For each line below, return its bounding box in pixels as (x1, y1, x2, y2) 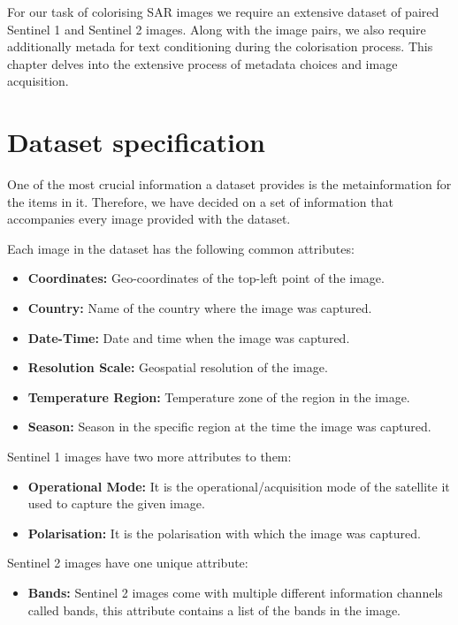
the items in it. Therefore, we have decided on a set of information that (7, 192, 393, 210)
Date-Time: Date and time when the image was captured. (27, 328, 350, 347)
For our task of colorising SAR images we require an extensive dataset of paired (7, 3, 439, 20)
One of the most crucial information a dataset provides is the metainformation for (7, 175, 452, 194)
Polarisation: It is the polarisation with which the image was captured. (27, 523, 421, 542)
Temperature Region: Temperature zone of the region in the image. (27, 387, 410, 406)
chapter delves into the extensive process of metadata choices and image (7, 54, 398, 72)
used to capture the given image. (27, 494, 205, 513)
